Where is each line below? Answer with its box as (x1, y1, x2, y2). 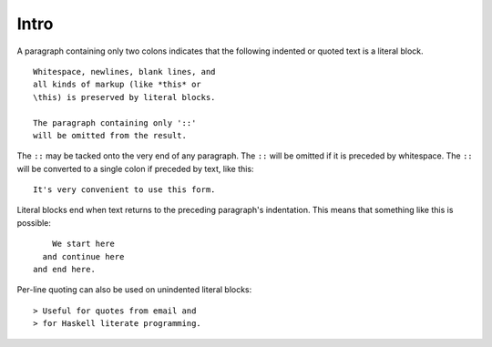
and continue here (42, 251, 125, 261)
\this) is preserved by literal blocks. (33, 92, 216, 102)
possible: (16, 217, 52, 228)
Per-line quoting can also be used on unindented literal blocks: (16, 284, 252, 295)
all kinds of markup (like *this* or (33, 79, 202, 90)
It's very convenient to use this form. (33, 185, 216, 195)
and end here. (33, 264, 96, 275)
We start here (51, 239, 116, 250)
